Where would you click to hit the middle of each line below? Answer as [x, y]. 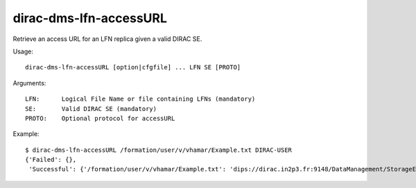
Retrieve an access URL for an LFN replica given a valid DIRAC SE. [107, 39]
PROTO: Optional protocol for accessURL [100, 118]
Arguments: [29, 83]
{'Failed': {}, [51, 160]
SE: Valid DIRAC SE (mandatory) [91, 109]
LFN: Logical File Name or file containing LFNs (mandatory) [140, 99]
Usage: [23, 51]
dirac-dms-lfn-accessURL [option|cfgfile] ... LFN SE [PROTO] [133, 67]
